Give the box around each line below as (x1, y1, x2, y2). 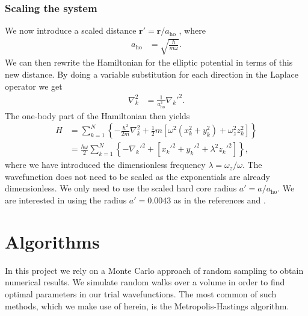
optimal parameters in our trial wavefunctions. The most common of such (5, 287, 277, 300)
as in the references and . (173, 194, 266, 206)
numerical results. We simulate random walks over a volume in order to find (5, 276, 285, 288)
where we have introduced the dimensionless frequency (5, 158, 206, 171)
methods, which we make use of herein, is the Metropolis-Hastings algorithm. (5, 299, 289, 312)
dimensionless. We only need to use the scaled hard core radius (5, 182, 237, 194)
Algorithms (5, 229, 100, 253)
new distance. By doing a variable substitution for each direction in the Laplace (5, 67, 299, 80)
